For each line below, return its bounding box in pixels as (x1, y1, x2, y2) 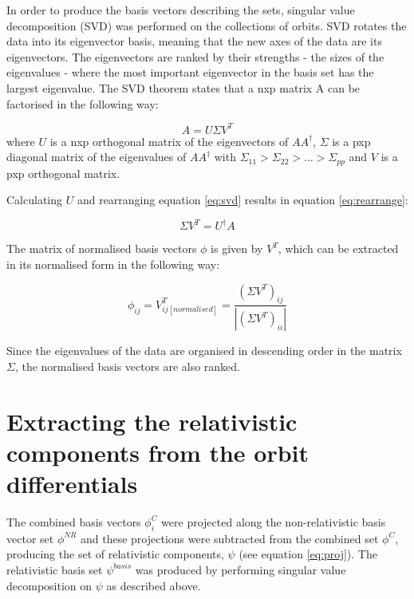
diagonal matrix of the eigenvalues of (6, 148, 187, 165)
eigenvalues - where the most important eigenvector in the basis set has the (6, 64, 374, 81)
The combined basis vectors (6, 513, 141, 530)
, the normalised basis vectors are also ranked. (14, 357, 240, 374)
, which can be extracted (278, 240, 399, 257)
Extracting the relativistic (6, 404, 298, 437)
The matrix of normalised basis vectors (6, 240, 197, 257)
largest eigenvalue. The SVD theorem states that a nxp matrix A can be (6, 79, 361, 96)
